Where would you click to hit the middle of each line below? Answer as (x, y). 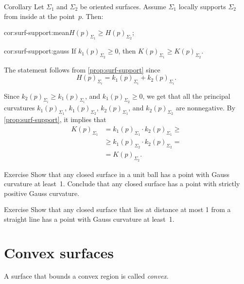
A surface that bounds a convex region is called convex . (86, 275)
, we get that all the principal (186, 96)
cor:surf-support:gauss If (40, 51)
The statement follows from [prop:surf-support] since (82, 69)
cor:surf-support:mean (37, 32)
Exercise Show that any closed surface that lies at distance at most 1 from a (117, 209)
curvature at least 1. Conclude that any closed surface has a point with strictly (122, 184)
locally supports (202, 6)
